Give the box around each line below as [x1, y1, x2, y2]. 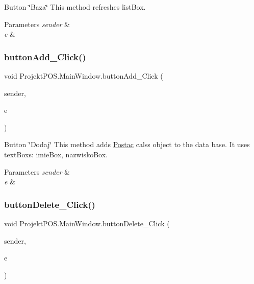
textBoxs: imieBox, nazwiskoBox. [4, 149, 108, 159]
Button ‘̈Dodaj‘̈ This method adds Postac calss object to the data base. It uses [4, 139, 250, 150]
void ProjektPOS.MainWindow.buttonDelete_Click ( [4, 218, 170, 228]
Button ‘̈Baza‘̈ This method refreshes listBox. [4, 2, 146, 12]
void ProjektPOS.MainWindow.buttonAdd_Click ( [4, 70, 163, 81]
